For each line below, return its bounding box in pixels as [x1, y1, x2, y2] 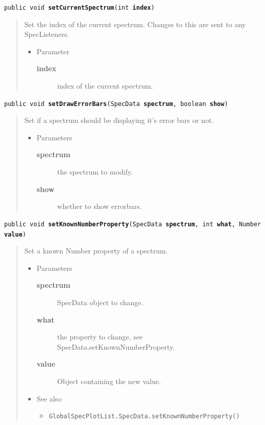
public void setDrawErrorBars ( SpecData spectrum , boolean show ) [4, 100, 228, 108]
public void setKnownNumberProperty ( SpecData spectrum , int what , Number [4, 220, 261, 228]
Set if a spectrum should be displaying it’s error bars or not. [24, 115, 214, 125]
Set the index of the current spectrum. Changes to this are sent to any [24, 18, 246, 29]
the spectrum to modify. [57, 166, 133, 177]
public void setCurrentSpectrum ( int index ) [4, 4, 155, 11]
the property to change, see [57, 331, 143, 342]
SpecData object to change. [57, 296, 144, 307]
